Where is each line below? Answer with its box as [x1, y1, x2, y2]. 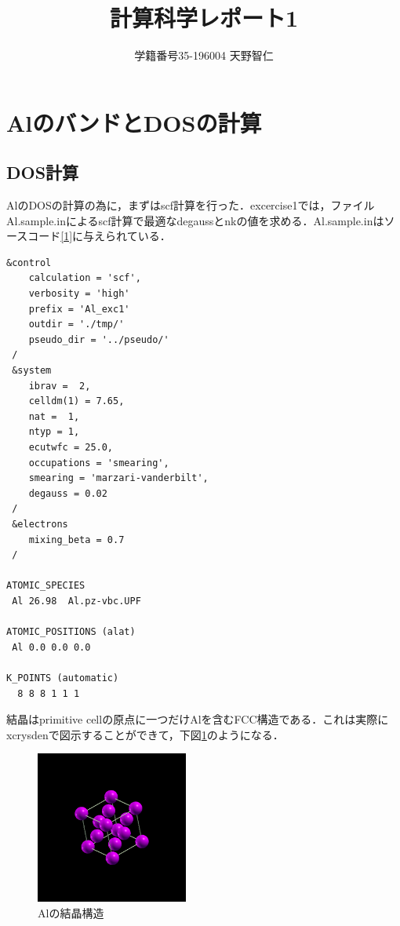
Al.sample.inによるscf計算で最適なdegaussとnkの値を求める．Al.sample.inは [6, 212, 384, 228]
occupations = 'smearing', [28, 457, 169, 468]
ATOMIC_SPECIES [6, 580, 85, 592]
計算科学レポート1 [109, 2, 299, 34]
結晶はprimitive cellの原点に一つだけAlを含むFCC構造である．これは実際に [6, 711, 389, 727]
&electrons [12, 518, 68, 530]
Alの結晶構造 [38, 904, 104, 921]
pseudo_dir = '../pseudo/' [28, 334, 169, 345]
